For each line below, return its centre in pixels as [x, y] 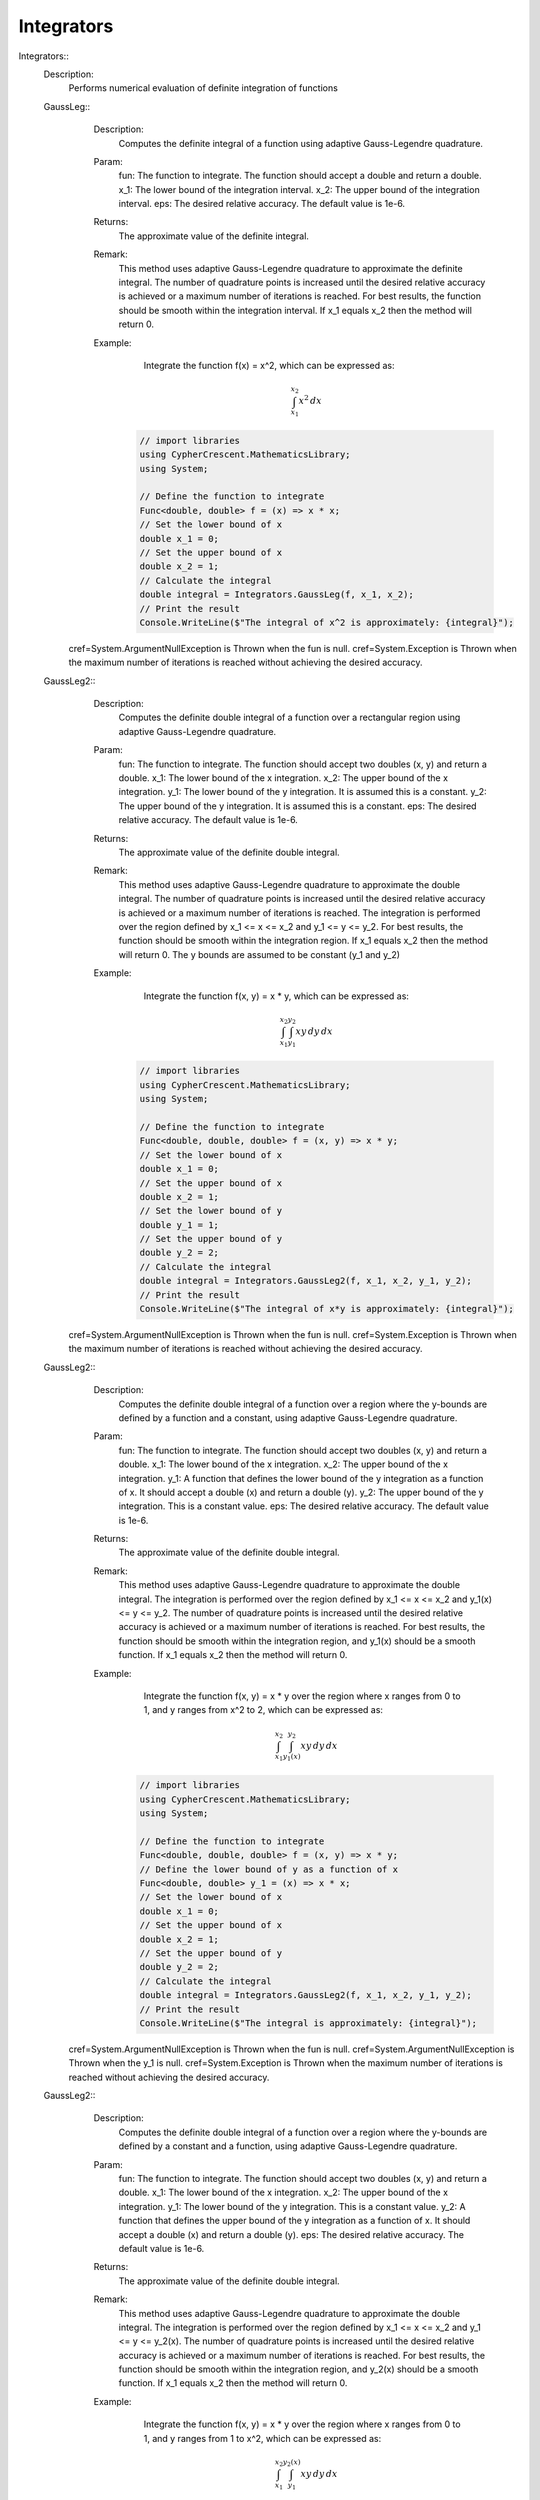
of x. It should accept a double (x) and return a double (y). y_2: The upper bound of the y [301, 1492]
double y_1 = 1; [179, 1224]
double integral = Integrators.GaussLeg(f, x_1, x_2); [276, 594]
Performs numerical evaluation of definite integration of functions [203, 88]
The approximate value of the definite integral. [214, 236]
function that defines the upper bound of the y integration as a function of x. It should [294, 2221]
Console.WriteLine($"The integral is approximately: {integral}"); [308, 2023]
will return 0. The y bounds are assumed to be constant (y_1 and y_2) [259, 954]
